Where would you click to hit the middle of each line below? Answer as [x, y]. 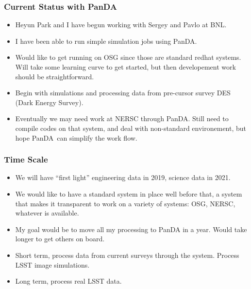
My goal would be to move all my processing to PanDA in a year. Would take [131, 229]
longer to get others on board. [60, 239]
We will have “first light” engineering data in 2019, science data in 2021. [123, 177]
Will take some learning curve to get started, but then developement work [125, 67]
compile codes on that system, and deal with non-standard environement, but [131, 128]
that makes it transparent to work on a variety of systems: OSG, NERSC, [125, 203]
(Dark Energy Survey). [49, 102]
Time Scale [26, 159]
